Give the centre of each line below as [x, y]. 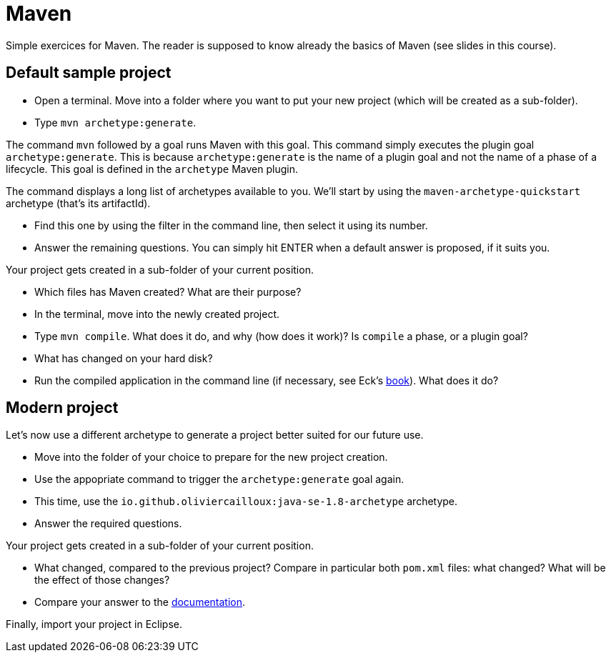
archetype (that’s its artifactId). [78, 203]
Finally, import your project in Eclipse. [94, 624]
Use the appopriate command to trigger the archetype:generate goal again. [219, 479]
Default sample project [89, 73]
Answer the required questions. [108, 524]
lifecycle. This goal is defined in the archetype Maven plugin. [152, 169]
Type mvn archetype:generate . [115, 122]
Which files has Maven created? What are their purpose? [168, 291]
